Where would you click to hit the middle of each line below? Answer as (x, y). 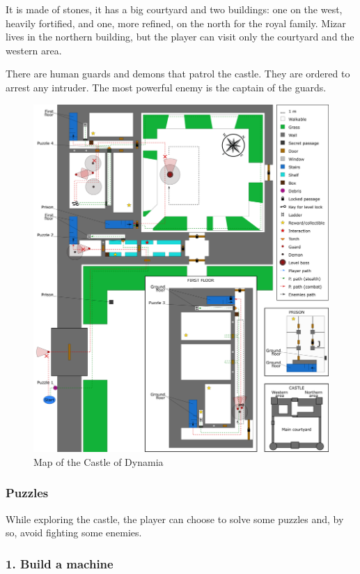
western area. (34, 50)
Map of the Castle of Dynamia (99, 461)
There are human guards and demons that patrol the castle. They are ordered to (178, 74)
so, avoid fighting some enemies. (74, 533)
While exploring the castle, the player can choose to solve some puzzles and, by (175, 519)
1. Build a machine (60, 563)
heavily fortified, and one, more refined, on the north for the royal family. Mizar (176, 23)
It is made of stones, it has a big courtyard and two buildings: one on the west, (174, 9)
